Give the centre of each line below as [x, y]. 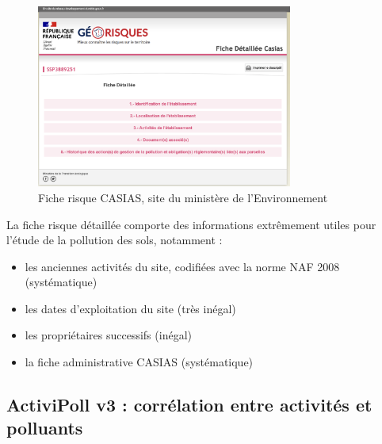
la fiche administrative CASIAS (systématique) [139, 362]
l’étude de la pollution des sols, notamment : [115, 240]
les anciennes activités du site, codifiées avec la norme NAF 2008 [182, 266]
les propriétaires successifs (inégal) [108, 335]
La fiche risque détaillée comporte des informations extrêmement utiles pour [191, 224]
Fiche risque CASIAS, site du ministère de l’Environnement [183, 197]
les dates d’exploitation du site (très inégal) [130, 308]
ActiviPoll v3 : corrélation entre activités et [189, 405]
